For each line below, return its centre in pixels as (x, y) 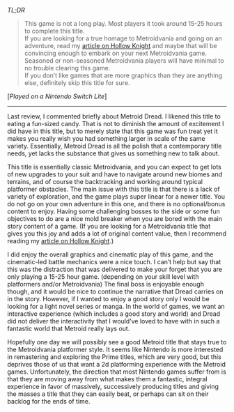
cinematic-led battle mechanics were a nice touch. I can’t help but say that (114, 262)
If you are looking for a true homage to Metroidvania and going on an (123, 38)
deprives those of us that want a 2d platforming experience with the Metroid (117, 364)
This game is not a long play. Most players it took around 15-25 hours (123, 23)
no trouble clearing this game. (67, 68)
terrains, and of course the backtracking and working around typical (105, 182)
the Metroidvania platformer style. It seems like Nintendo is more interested (115, 349)
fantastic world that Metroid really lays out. (69, 328)
